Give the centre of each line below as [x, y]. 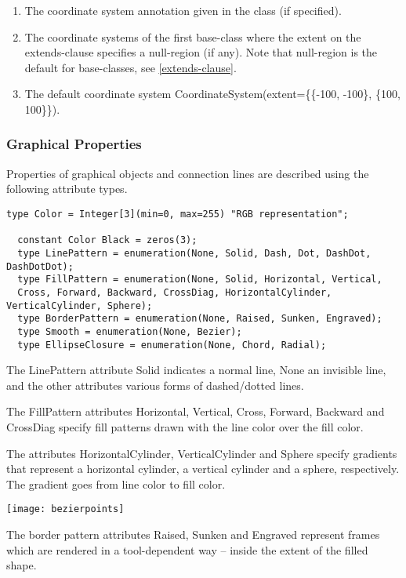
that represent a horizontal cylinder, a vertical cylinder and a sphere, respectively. [203, 469]
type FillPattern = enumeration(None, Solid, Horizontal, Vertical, [200, 280]
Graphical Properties [74, 144]
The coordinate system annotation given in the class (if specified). [183, 10]
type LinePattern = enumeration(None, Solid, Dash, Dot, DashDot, [194, 253]
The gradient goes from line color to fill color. [116, 483]
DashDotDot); [40, 266]
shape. [22, 565]
